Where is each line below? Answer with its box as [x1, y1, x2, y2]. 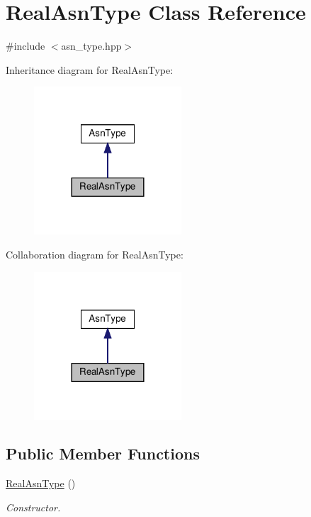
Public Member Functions [6, 442, 200, 464]
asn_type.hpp [61, 38, 122, 53]
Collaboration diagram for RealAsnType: [6, 246, 183, 261]
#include [6, 38, 45, 53]
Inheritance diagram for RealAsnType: [6, 62, 174, 77]
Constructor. [6, 499, 61, 514]
